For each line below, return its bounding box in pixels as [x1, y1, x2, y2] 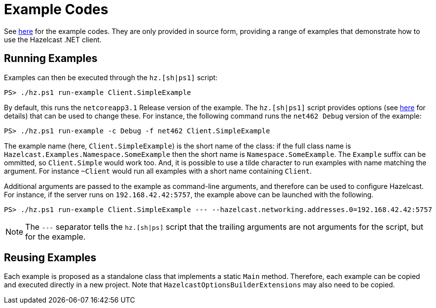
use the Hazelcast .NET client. [4, 35, 102, 44]
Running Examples [4, 52, 98, 65]
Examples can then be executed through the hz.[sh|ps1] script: [4, 73, 218, 82]
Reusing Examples [4, 251, 97, 264]
